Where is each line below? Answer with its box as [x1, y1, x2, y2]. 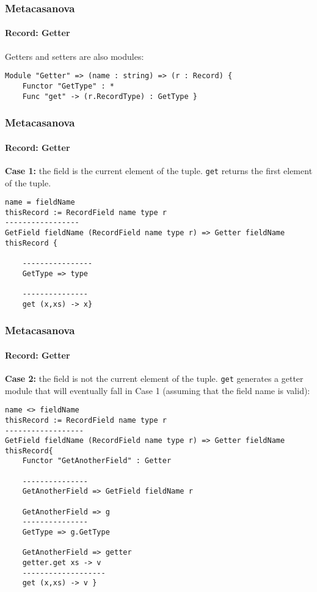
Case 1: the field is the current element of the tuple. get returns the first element [5, 164, 313, 177]
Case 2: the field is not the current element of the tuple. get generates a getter [5, 371, 304, 384]
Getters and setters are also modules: [5, 49, 144, 62]
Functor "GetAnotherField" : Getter [22, 456, 172, 466]
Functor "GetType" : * [22, 81, 114, 90]
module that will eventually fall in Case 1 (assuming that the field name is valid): [5, 384, 310, 396]
